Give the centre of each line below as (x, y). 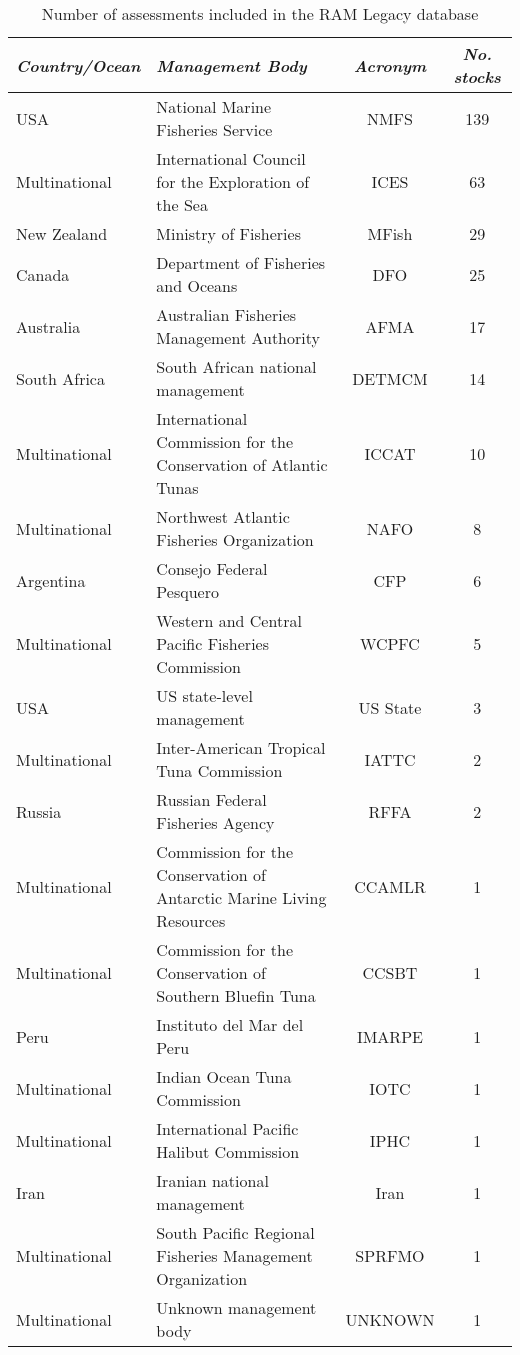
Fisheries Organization (235, 539)
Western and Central (229, 620)
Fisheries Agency (215, 822)
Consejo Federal (212, 568)
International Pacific (227, 1128)
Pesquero (187, 591)
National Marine (214, 106)
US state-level (204, 695)
